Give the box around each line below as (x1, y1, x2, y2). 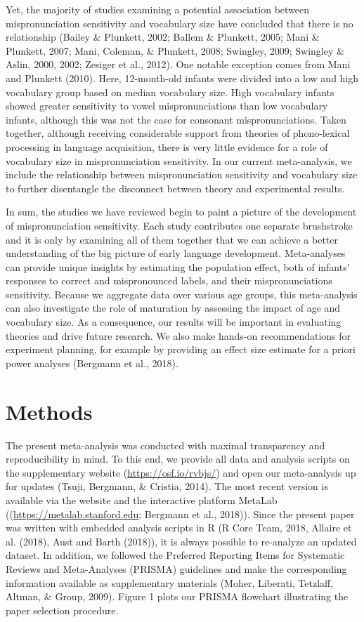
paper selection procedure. (6, 602, 119, 617)
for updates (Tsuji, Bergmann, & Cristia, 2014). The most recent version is (6, 479, 328, 494)
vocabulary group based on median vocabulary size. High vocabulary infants (6, 84, 334, 99)
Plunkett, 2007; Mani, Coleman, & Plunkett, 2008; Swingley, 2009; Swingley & (6, 43, 344, 58)
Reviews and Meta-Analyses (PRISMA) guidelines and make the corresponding (6, 561, 347, 576)
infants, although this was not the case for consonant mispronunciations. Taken (6, 112, 346, 126)
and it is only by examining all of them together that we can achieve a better (6, 232, 339, 246)
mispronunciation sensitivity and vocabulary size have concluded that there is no (6, 15, 353, 30)
